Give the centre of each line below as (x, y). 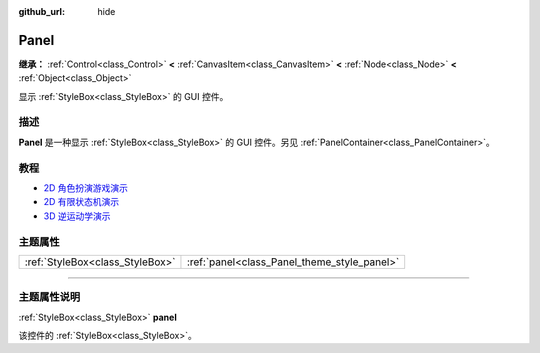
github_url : (41, 11)
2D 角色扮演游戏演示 (86, 187)
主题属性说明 (49, 297)
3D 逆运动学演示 (77, 216)
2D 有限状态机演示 (81, 202)
